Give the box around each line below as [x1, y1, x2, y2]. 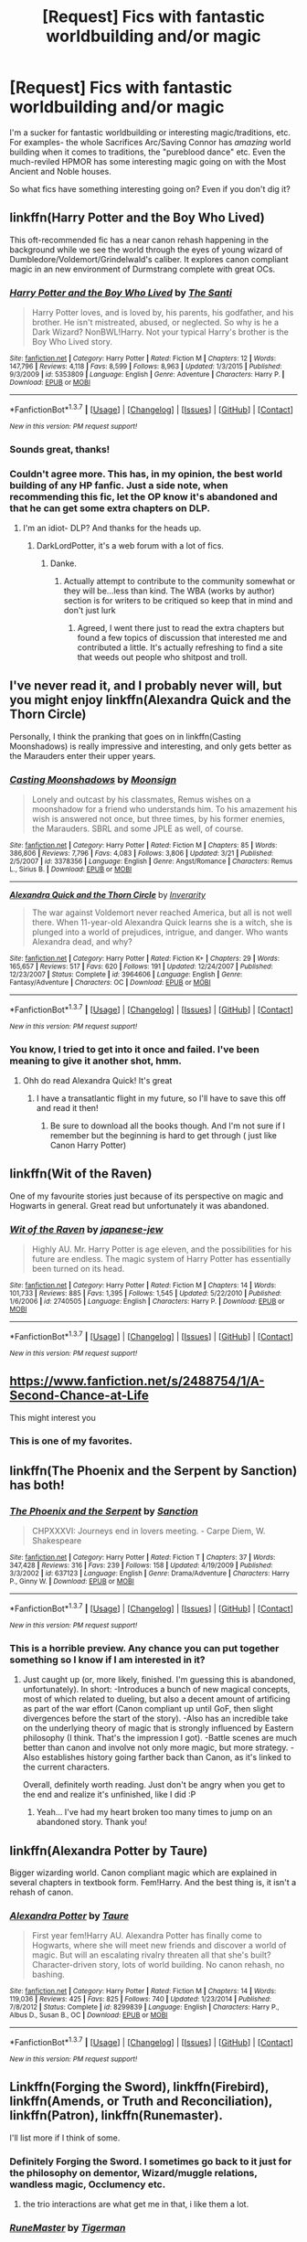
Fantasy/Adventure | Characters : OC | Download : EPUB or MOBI [9, 978, 212, 988]
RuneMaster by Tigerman [9, 2221, 126, 2234]
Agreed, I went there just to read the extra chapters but [77, 622, 285, 633]
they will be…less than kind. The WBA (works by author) [63, 585, 276, 596]
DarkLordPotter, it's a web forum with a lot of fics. [36, 539, 224, 550]
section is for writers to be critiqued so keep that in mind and [63, 594, 293, 605]
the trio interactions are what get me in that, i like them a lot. [22, 2199, 249, 2209]
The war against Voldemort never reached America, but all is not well [31, 907, 292, 918]
